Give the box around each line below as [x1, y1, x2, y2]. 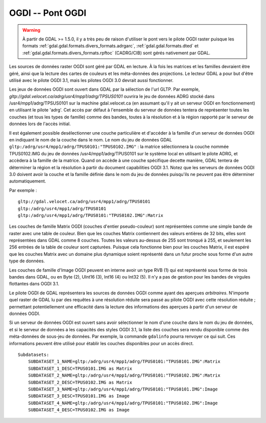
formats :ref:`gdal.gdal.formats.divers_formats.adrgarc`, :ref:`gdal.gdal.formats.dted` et [22, 43, 199, 49]
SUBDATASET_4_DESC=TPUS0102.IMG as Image [28, 407, 130, 413]
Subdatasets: [18, 352, 49, 357]
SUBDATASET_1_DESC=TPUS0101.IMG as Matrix [28, 365, 133, 371]
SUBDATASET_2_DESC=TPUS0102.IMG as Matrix [28, 380, 133, 385]
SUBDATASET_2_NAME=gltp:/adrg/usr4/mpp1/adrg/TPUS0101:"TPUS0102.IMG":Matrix [28, 373, 221, 378]
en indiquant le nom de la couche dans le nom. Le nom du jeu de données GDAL [9, 137, 172, 143]
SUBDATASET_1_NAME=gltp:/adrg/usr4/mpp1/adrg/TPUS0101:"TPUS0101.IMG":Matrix [28, 359, 221, 364]
